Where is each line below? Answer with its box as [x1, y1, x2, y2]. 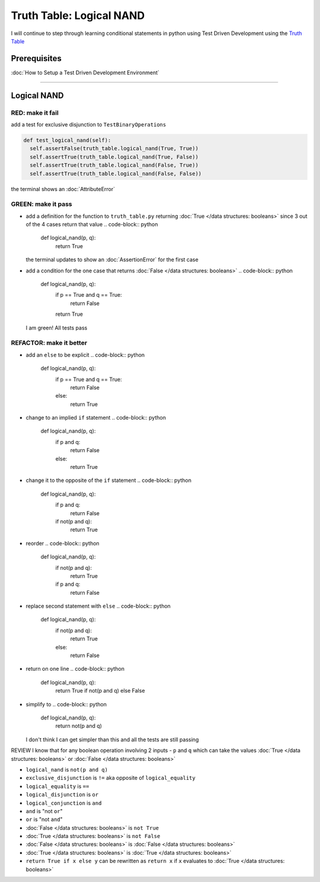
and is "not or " [25, 807, 63, 814]
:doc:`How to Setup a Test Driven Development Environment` [11, 69, 160, 76]
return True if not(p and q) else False [55, 687, 145, 694]
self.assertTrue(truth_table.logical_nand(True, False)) [30, 153, 199, 160]
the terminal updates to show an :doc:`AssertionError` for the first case [25, 256, 199, 264]
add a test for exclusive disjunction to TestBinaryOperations [11, 121, 167, 128]
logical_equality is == [25, 782, 89, 789]
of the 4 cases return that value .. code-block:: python [25, 221, 158, 228]
